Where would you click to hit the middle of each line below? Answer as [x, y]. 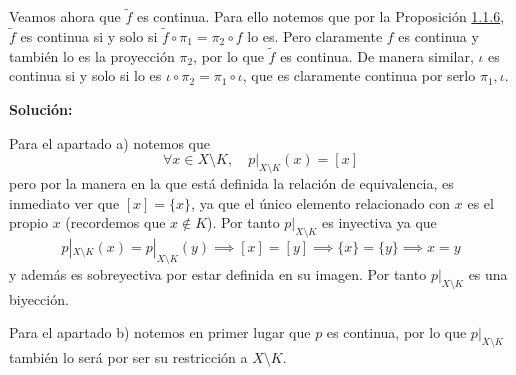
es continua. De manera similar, [377, 55]
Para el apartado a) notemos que [110, 142]
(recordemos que [115, 222]
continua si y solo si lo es [85, 75]
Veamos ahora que [65, 16]
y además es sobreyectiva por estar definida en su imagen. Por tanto [218, 273]
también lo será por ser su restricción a [128, 356]
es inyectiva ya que [379, 222]
